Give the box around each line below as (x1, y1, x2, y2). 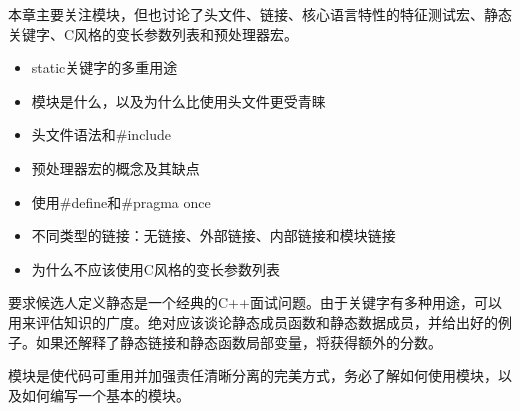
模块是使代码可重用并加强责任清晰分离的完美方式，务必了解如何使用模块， (8, 365, 498, 386)
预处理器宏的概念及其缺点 (31, 157, 200, 178)
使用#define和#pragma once (31, 191, 211, 212)
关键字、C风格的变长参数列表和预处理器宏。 (8, 23, 299, 44)
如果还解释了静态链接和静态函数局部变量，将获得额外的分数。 (35, 331, 442, 352)
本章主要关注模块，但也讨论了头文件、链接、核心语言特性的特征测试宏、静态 (8, 4, 512, 24)
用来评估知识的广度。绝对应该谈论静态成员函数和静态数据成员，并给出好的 (8, 311, 498, 332)
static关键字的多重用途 (31, 57, 178, 78)
